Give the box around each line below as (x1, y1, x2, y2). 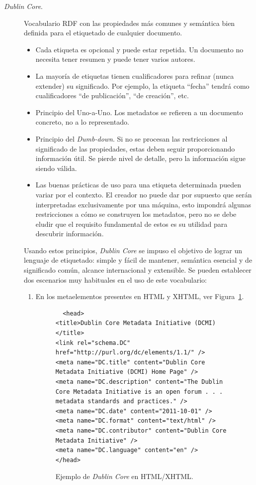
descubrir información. (35, 228, 104, 239)
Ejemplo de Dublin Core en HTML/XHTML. (55, 471, 193, 482)
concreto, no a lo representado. (35, 117, 129, 127)
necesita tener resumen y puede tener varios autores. (35, 54, 195, 64)
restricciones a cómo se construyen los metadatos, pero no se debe (35, 209, 237, 219)
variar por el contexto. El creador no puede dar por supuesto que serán (35, 189, 252, 199)
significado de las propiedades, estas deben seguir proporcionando (35, 143, 235, 154)
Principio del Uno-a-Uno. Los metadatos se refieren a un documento (35, 107, 243, 117)
